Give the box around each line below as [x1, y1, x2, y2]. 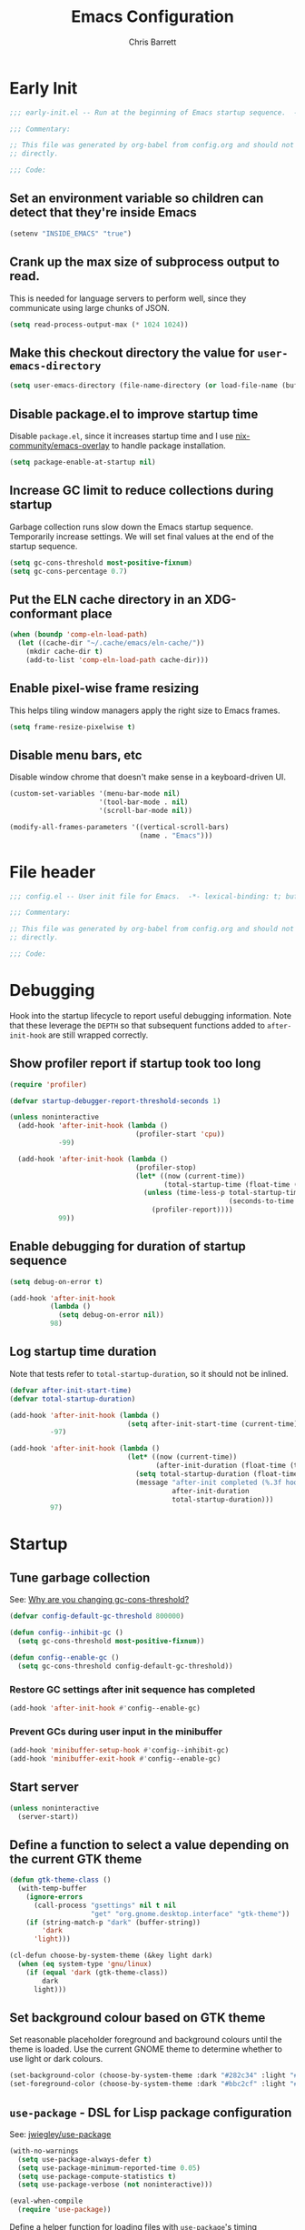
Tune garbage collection [9, 1570, 151, 1585]
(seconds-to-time [228, 1197, 295, 1206]
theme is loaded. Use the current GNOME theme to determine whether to [9, 2044, 283, 2054]
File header [9, 861, 96, 882]
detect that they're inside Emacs [9, 205, 197, 220]
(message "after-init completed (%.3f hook [134, 1478, 302, 1487]
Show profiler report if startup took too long [9, 1056, 261, 1071]
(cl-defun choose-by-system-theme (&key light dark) [9, 1951, 213, 1961]
